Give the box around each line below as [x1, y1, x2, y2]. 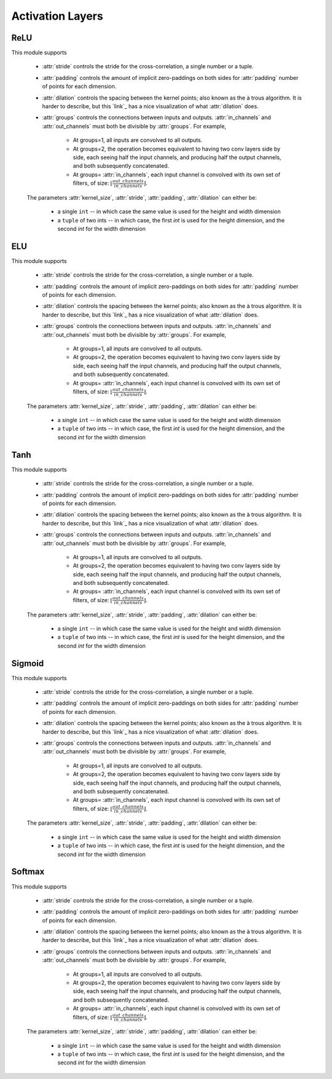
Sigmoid [11, 658, 44, 669]
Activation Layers [11, 9, 104, 23]
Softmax [11, 866, 45, 877]
